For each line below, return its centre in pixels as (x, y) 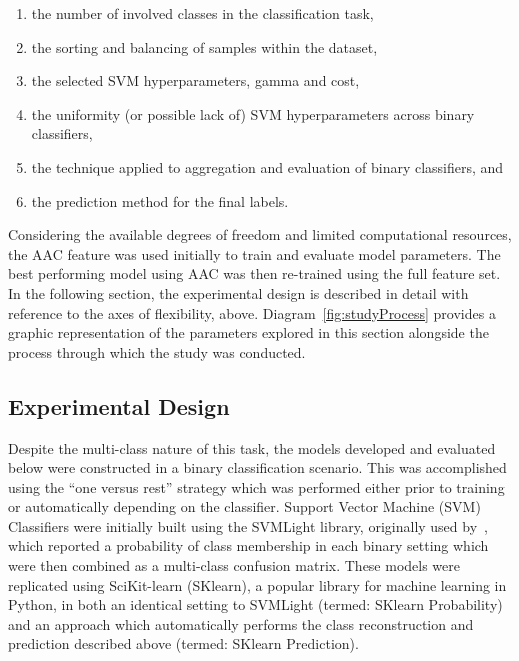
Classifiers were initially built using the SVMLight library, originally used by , (248, 525)
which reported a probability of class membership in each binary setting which (248, 545)
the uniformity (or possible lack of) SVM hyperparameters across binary (253, 113)
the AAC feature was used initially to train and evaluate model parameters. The (254, 253)
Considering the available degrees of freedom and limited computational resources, (260, 234)
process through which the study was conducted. (157, 351)
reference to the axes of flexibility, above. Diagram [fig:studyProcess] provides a (252, 312)
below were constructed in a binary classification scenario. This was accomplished (257, 467)
